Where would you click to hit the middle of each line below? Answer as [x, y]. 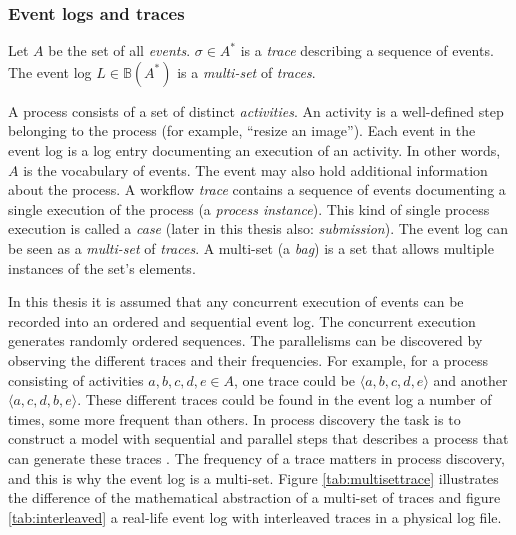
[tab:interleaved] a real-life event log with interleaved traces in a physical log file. [255, 516]
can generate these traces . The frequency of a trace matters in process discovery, [256, 457]
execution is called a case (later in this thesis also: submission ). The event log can [258, 228]
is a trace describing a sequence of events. [367, 50]
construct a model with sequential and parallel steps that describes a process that [258, 438]
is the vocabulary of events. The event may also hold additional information [255, 169]
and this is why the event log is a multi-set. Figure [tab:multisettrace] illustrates [253, 477]
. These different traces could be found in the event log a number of [284, 399]
